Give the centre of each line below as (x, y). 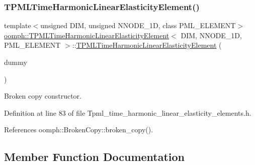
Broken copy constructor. (43, 96)
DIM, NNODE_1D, (211, 35)
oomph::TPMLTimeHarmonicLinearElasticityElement (87, 35)
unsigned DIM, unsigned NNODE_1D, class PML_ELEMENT (138, 25)
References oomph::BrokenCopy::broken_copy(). (79, 130)
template (18, 25)
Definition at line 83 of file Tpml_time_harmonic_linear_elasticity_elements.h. (128, 112)
